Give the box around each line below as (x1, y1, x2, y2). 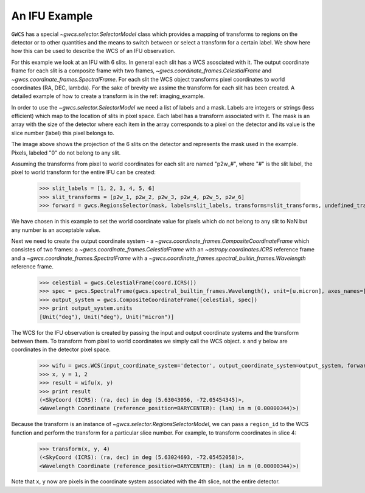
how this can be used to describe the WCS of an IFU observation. (11, 47, 176, 55)
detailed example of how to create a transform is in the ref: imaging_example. (11, 93, 205, 100)
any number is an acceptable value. (11, 226, 100, 234)
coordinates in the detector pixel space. (11, 346, 111, 353)
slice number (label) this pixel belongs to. (11, 129, 115, 136)
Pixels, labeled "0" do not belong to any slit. (11, 149, 121, 156)
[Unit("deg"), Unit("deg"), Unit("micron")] (39, 313, 175, 320)
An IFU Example (11, 9, 93, 23)
